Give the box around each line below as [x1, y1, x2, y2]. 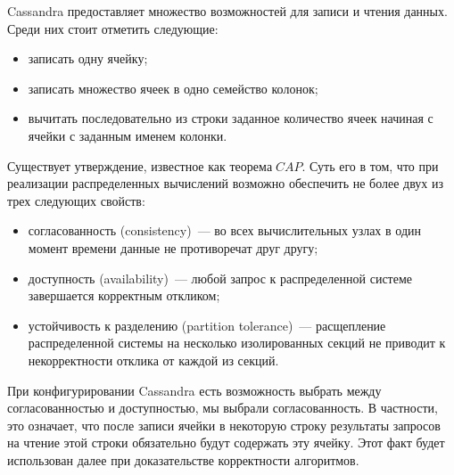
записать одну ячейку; [28, 49, 148, 68]
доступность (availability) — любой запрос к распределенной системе [28, 268, 412, 287]
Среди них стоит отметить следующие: [7, 19, 219, 37]
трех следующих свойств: [7, 191, 145, 209]
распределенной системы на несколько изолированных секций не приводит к [28, 333, 446, 352]
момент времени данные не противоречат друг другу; [28, 238, 318, 257]
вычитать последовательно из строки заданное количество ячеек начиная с [28, 109, 433, 127]
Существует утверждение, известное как [7, 156, 226, 175]
